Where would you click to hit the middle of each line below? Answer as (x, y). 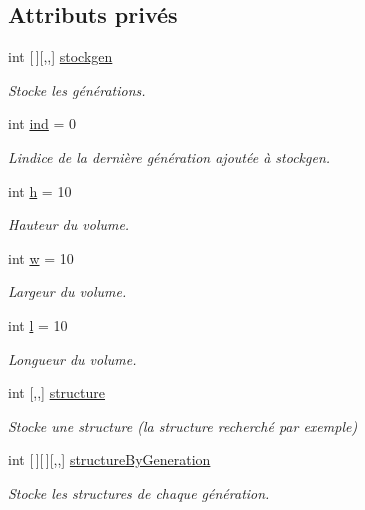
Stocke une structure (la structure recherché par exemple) (183, 425)
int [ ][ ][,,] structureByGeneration (109, 459)
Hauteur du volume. (69, 224)
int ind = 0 (42, 123)
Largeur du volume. (67, 291)
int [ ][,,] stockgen (60, 56)
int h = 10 (40, 190)
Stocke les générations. (77, 89)
